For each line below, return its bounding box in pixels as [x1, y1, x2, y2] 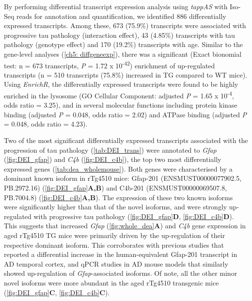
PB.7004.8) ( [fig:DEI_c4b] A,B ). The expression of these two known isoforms [4, 192, 233, 202]
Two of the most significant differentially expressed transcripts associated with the [4, 135, 248, 145]
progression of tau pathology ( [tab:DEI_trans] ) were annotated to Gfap [4, 144, 217, 155]
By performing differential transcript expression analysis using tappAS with [4, 1, 228, 11]
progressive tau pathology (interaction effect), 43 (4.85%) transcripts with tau [4, 30, 235, 40]
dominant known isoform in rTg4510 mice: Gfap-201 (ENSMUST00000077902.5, [4, 173, 242, 183]
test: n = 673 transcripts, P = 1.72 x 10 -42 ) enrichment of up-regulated [4, 59, 215, 70]
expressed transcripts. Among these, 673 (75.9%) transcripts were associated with [4, 20, 246, 31]
